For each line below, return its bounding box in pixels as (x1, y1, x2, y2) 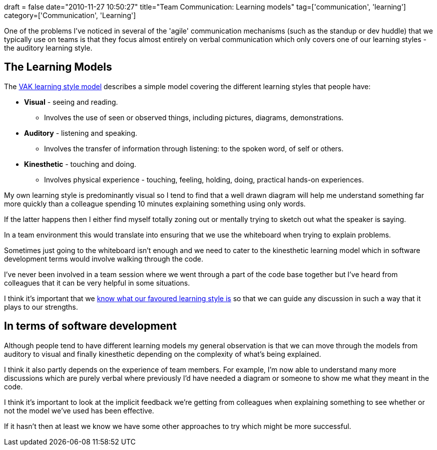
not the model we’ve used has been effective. (4, 406, 154, 415)
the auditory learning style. (4, 44, 93, 52)
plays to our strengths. (4, 302, 78, 311)
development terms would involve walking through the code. (4, 254, 203, 263)
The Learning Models (4, 61, 112, 74)
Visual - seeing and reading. (24, 97, 118, 106)
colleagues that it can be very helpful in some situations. (4, 278, 190, 287)
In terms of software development (4, 320, 177, 333)
